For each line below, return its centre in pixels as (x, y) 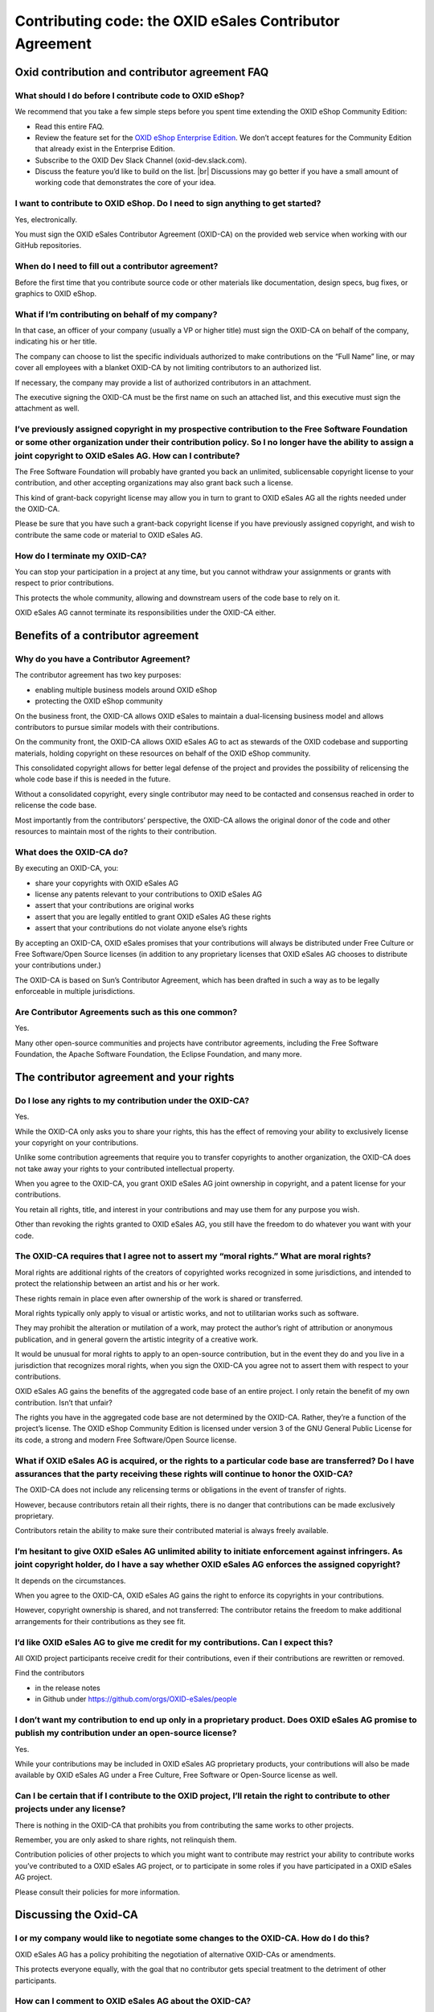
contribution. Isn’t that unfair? (63, 1402)
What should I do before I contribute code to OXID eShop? (130, 95)
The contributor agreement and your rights (125, 1077)
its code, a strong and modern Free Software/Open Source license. (126, 1440)
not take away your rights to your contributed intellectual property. (125, 1169)
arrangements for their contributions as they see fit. (100, 1621)
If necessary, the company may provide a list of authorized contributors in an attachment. (163, 382)
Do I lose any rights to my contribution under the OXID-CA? (132, 1100)
